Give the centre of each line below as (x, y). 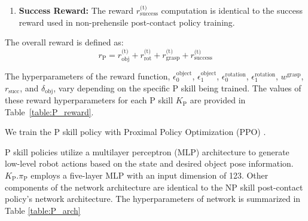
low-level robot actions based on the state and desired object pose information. (149, 163)
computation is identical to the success (232, 10)
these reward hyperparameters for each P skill (89, 100)
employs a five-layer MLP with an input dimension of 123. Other (150, 175)
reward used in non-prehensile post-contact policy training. (127, 22)
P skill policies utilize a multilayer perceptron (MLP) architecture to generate (147, 151)
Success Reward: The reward (76, 10)
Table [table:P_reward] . (49, 111)
